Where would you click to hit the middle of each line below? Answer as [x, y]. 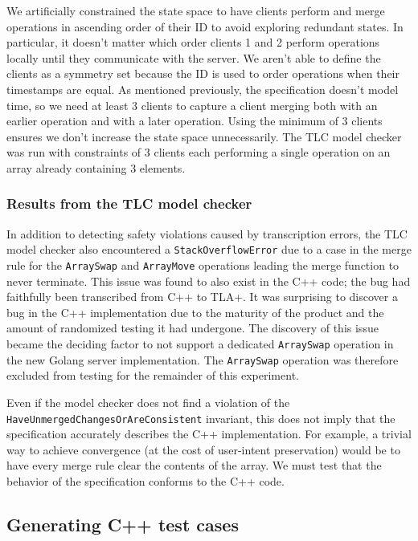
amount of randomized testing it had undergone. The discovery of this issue [193, 328]
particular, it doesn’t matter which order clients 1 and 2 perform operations [193, 42]
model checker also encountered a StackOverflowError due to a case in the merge [209, 249]
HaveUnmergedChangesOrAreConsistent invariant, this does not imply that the [201, 418]
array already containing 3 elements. [96, 167]
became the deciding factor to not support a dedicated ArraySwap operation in [200, 344]
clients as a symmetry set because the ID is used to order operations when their [203, 73]
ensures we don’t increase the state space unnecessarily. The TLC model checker [204, 136]
